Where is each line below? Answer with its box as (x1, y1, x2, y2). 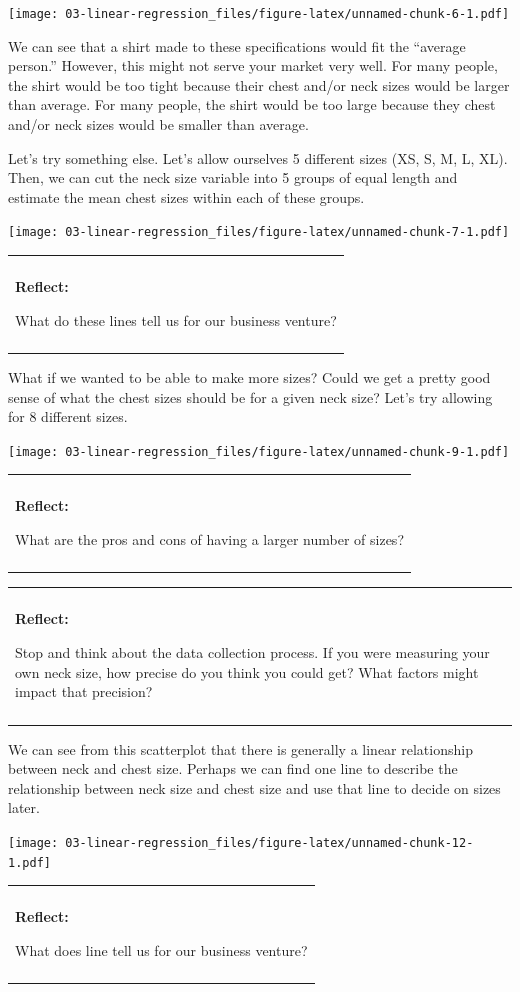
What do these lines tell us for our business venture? (15, 309, 337, 330)
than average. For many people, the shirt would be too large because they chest (8, 94, 496, 115)
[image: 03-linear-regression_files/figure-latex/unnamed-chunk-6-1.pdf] (8, 7, 510, 21)
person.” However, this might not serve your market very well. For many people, (8, 55, 498, 76)
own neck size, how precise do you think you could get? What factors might (15, 661, 479, 682)
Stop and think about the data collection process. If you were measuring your (15, 641, 490, 662)
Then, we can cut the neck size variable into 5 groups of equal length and (8, 167, 458, 188)
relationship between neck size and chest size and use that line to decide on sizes (8, 777, 501, 798)
